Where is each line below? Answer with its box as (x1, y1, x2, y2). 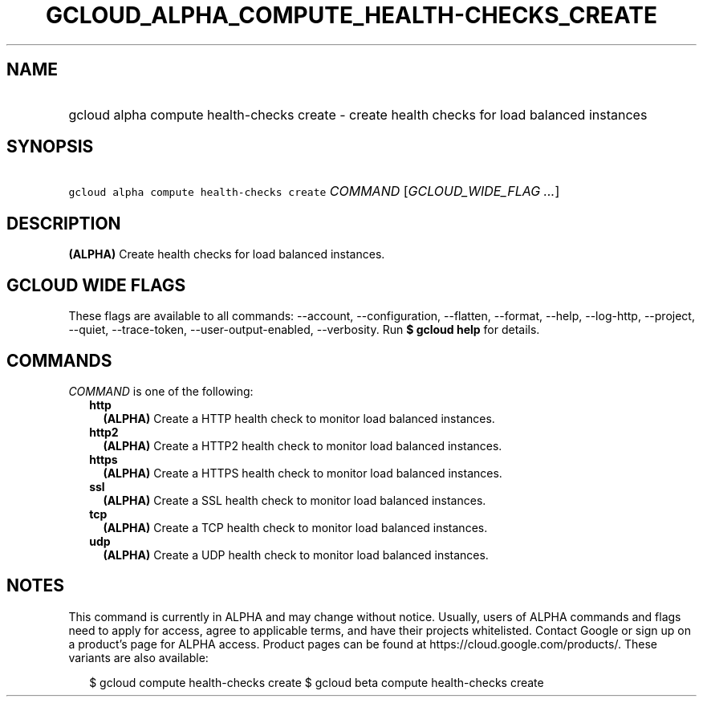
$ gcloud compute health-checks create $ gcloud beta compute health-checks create (89, 675, 544, 689)
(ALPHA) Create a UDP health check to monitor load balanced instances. (103, 547, 489, 562)
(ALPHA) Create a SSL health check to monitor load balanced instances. (103, 493, 486, 507)
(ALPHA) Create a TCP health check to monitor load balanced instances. (103, 520, 488, 534)
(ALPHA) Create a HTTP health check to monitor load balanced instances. (103, 411, 495, 425)
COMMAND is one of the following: (68, 384, 254, 398)
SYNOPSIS (6, 136, 94, 157)
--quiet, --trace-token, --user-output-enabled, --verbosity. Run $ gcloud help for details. (68, 323, 540, 337)
